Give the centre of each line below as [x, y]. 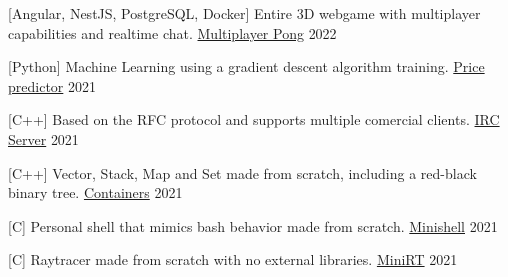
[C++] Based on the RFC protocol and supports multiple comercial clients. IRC [254, 119]
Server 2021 [43, 138]
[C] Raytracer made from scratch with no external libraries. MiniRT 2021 [233, 259]
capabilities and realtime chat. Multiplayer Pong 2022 [172, 32]
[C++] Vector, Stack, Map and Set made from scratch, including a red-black [242, 172]
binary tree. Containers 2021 [95, 192]
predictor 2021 [52, 85]
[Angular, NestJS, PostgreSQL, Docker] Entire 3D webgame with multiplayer [244, 13]
